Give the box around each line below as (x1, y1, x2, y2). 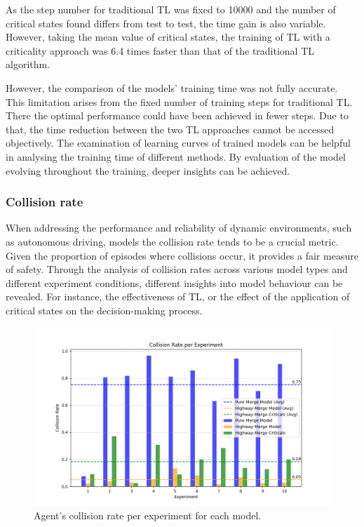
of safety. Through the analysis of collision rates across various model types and (6, 262, 348, 276)
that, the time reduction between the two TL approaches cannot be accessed (6, 121, 335, 136)
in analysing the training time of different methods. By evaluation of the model (6, 149, 346, 164)
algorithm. (6, 57, 50, 72)
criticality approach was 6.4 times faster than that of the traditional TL (6, 43, 315, 58)
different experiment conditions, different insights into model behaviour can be (6, 275, 343, 290)
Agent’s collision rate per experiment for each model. (34, 508, 262, 523)
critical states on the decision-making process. (6, 302, 203, 317)
